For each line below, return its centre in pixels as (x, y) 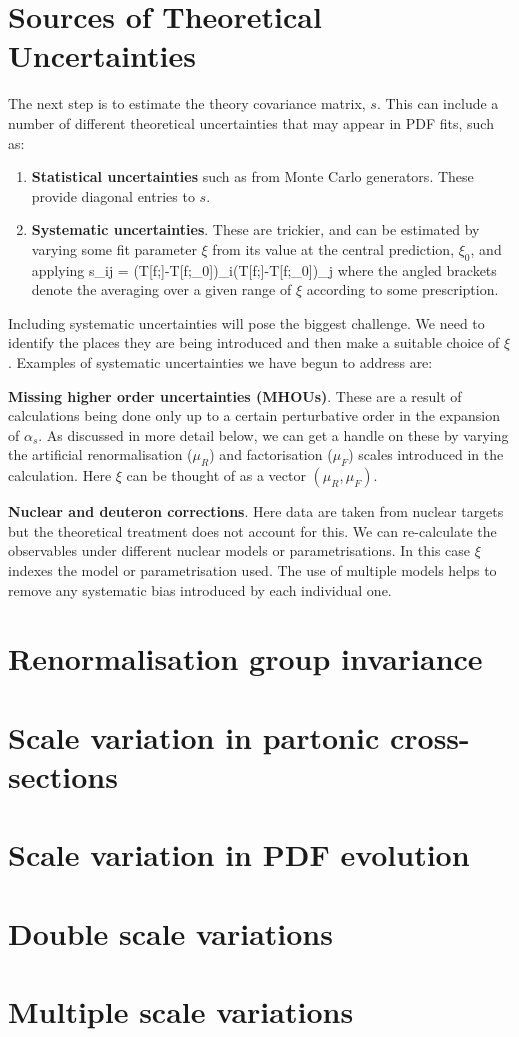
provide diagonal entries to (113, 195)
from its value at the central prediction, (333, 248)
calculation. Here (60, 475)
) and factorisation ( (271, 454)
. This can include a (437, 103)
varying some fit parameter (114, 248)
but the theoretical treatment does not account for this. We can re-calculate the (252, 530)
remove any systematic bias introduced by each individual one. (200, 589)
